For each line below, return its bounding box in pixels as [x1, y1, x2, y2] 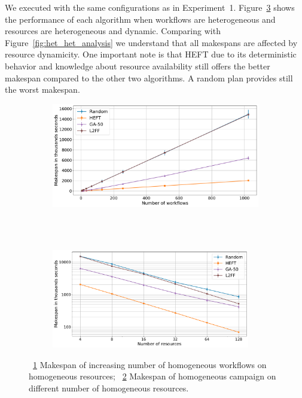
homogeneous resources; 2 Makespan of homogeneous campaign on [29, 370, 276, 382]
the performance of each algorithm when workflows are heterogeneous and [5, 13, 276, 25]
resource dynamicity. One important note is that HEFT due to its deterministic [5, 48, 297, 60]
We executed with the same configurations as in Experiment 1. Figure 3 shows [5, 1, 295, 13]
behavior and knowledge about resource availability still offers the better [5, 59, 270, 72]
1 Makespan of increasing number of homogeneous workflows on [33, 358, 267, 370]
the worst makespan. [5, 83, 80, 96]
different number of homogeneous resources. [29, 381, 189, 394]
